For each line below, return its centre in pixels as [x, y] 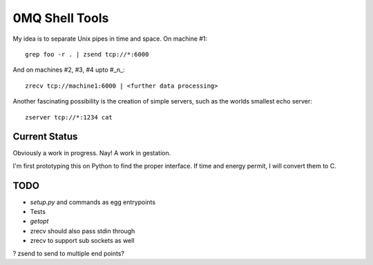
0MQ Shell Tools [61, 18]
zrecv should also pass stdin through [83, 230]
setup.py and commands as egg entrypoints [93, 202]
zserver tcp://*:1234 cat [69, 117]
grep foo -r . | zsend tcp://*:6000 [87, 54]
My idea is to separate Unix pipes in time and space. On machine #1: [110, 39]
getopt [39, 222]
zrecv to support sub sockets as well [82, 241]
